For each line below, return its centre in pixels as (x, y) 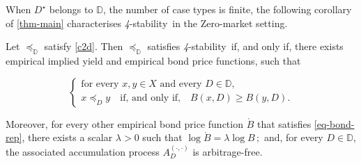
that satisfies (284, 123)
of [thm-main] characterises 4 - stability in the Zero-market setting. (147, 23)
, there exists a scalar (67, 137)
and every (181, 84)
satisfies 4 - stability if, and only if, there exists (245, 46)
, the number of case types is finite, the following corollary (227, 9)
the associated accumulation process (83, 151)
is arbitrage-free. (228, 151)
